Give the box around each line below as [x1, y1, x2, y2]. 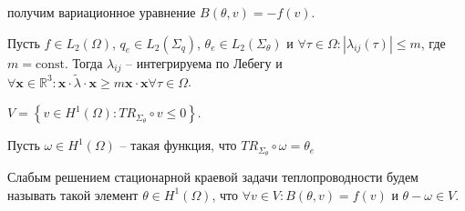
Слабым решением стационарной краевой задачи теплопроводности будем [7, 167, 418, 186]
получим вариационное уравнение [7, 3, 196, 21]
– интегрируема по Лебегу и [126, 53, 283, 72]
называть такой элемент [7, 185, 139, 204]
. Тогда [64, 53, 103, 72]
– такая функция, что [119, 136, 237, 155]
